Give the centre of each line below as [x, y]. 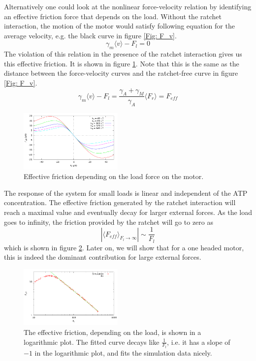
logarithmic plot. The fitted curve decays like [92, 342]
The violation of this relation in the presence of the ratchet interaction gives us [123, 54]
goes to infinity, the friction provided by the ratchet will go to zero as [109, 222]
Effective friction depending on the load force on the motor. [114, 176]
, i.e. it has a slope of [199, 342]
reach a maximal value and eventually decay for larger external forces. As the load [128, 212]
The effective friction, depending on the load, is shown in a [112, 332]
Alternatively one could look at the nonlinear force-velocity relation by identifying [128, 6]
